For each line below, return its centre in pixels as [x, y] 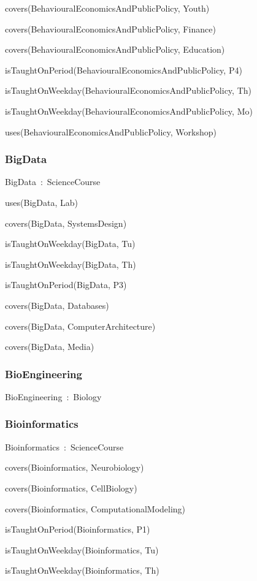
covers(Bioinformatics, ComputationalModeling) [95, 508]
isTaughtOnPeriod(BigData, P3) [66, 285]
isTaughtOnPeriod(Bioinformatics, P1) [78, 529]
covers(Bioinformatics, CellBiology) [71, 488]
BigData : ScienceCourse [53, 182]
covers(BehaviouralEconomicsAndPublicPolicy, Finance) [110, 28]
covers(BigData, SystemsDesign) [66, 223]
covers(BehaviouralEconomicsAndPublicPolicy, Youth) [107, 8]
